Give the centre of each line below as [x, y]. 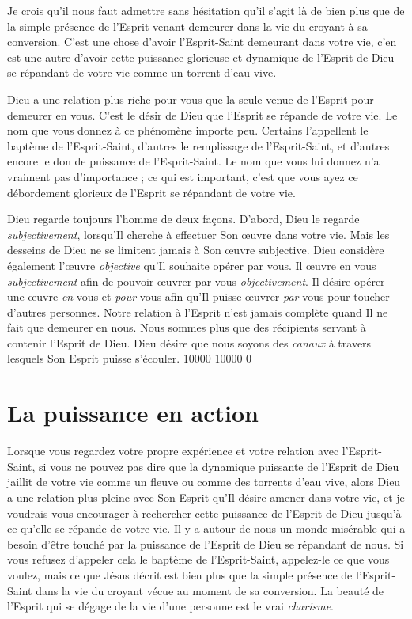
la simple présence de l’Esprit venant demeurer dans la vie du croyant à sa [187, 26]
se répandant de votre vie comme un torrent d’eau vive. [142, 72]
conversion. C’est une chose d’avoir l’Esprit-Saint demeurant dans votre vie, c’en [202, 42]
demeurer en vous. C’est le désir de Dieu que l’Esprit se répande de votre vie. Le [202, 114]
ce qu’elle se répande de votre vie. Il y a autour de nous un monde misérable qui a [206, 528]
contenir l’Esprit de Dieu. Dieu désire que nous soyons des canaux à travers [189, 342]
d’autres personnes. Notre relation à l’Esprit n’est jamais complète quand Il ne [198, 311]
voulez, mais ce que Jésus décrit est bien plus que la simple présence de [180, 574]
